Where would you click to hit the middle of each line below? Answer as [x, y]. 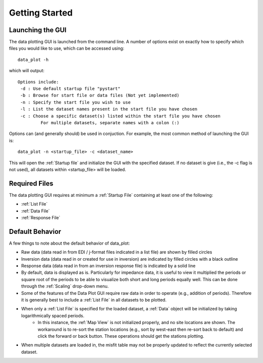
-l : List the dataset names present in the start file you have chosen [109, 109]
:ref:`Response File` [41, 218]
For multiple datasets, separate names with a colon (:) [110, 123]
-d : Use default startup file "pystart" [70, 89]
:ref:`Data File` [36, 211]
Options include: [38, 82]
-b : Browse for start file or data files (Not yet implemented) [100, 96]
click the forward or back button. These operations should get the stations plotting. [121, 336]
